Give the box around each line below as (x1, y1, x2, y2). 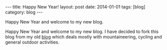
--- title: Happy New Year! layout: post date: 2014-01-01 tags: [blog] (5, 4, 146, 9)
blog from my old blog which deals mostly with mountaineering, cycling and (5, 34, 162, 39)
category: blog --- (5, 9, 43, 15)
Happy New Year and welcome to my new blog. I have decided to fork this (5, 28, 159, 34)
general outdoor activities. (5, 39, 59, 45)
